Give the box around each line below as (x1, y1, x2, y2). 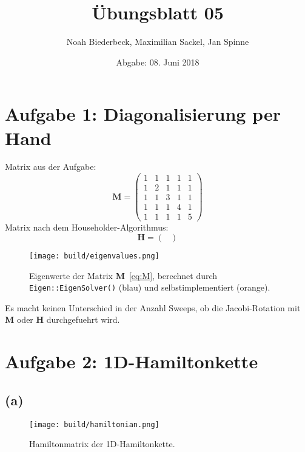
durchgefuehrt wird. (46, 313, 120, 326)
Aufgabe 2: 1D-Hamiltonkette (5, 349, 258, 374)
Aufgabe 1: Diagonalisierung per (5, 101, 281, 126)
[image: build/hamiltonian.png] (29, 420, 159, 429)
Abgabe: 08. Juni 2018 (116, 55, 199, 68)
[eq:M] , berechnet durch (129, 269, 218, 282)
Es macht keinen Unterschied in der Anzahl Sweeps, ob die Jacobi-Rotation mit (5, 301, 301, 314)
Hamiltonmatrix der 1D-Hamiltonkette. (29, 437, 175, 450)
